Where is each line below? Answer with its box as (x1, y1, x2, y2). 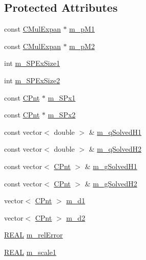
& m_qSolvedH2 (89, 144, 142, 154)
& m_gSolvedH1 (85, 160, 137, 171)
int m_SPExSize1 (4, 58, 60, 68)
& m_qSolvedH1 (89, 126, 142, 137)
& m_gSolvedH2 (85, 178, 137, 188)
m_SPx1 (48, 92, 76, 103)
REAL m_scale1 (4, 246, 56, 257)
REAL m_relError (4, 229, 63, 240)
